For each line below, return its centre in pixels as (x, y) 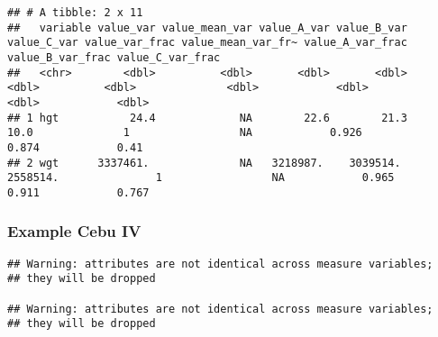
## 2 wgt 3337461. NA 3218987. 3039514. (204, 163)
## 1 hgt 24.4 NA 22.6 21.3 (207, 118)
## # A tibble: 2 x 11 (75, 13)
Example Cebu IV (74, 231)
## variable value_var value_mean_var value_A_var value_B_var (207, 27)
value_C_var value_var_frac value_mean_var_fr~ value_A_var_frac (207, 43)
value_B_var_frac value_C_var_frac (114, 57)
